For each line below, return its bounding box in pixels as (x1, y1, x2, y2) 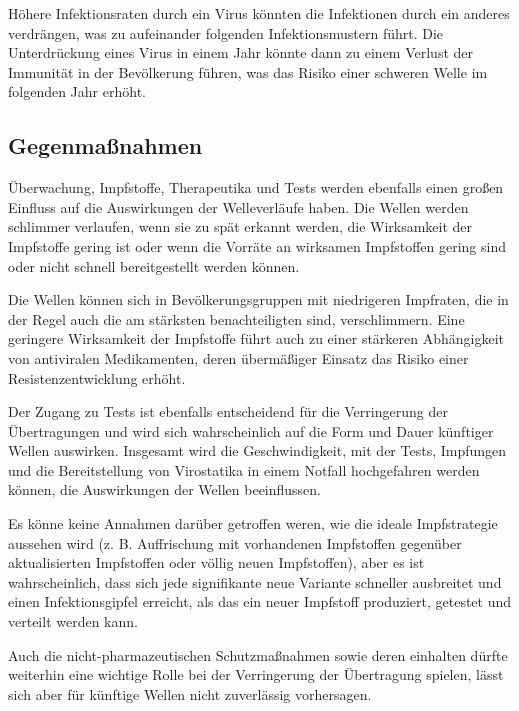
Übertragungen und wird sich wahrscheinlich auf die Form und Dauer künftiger (8, 420, 494, 441)
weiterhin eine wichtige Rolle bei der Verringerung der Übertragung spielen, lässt (8, 664, 504, 685)
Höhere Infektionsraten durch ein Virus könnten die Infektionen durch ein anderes (8, 3, 510, 23)
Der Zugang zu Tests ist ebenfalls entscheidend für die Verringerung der (8, 401, 448, 422)
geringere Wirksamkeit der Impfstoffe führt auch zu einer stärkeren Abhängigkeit (8, 328, 504, 349)
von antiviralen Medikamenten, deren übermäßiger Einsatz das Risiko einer (8, 347, 469, 368)
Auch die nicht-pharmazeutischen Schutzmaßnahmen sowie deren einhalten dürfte (8, 644, 508, 665)
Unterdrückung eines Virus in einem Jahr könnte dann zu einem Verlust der (8, 42, 474, 63)
